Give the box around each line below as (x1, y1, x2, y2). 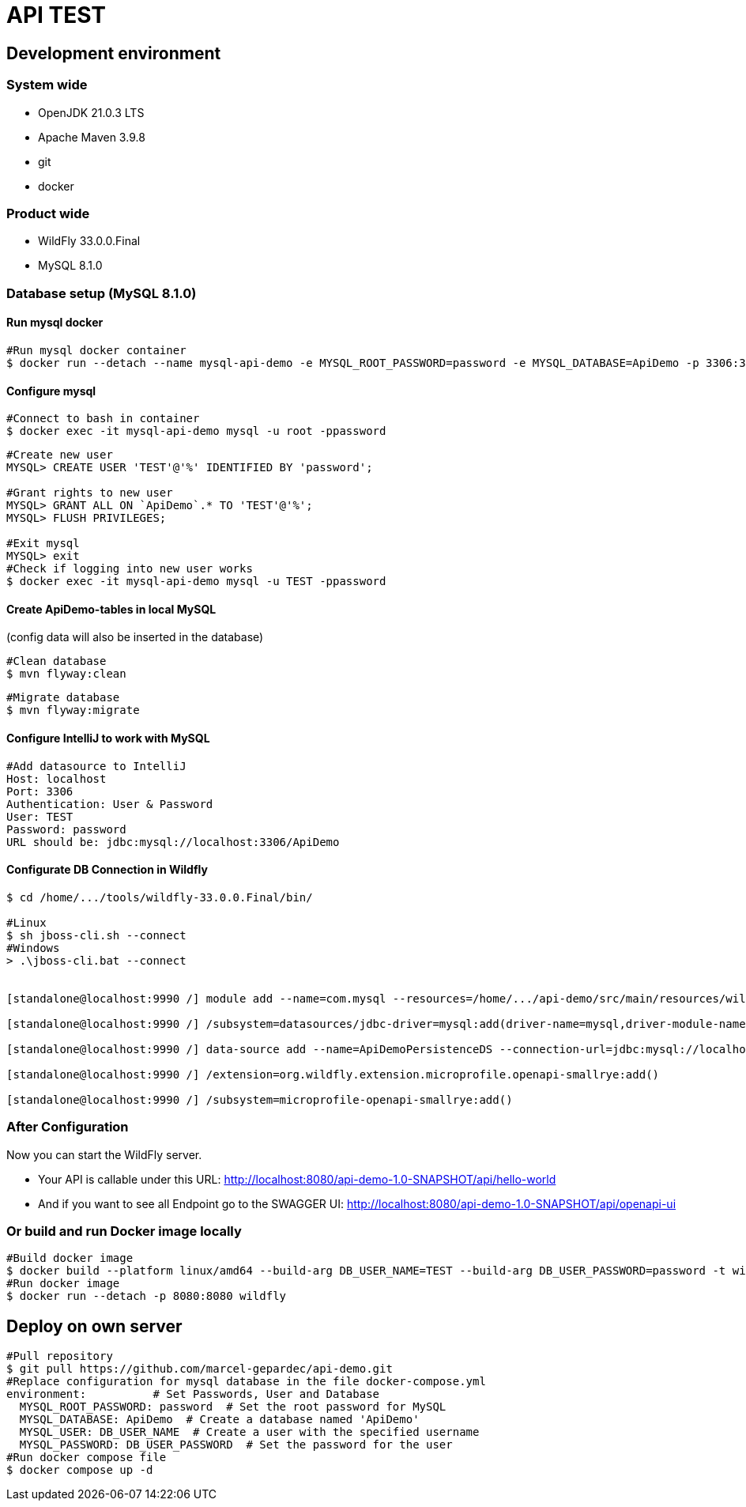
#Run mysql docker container (6, 343, 186, 357)
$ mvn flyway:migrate (6, 704, 140, 717)
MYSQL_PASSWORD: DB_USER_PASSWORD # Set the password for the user (19, 1438, 453, 1452)
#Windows (6, 941, 60, 954)
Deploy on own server (6, 1316, 183, 1336)
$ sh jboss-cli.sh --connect (6, 928, 186, 942)
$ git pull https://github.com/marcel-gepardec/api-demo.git (6, 1362, 393, 1376)
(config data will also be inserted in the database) (6, 630, 264, 644)
